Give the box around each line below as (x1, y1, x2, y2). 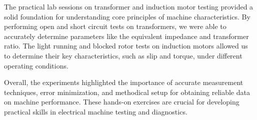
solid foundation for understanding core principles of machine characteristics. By (4, 11, 250, 21)
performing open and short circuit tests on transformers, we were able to (4, 21, 226, 31)
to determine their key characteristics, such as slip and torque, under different (4, 50, 242, 60)
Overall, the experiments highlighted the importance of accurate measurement (4, 77, 243, 87)
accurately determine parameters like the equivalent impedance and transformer (4, 30, 249, 41)
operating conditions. (4, 60, 68, 70)
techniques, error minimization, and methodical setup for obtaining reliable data (4, 86, 250, 97)
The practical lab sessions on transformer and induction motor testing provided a (4, 1, 253, 11)
